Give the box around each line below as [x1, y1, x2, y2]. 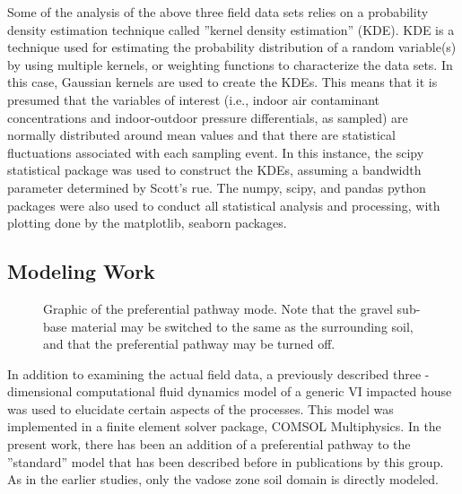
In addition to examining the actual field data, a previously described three [7, 364, 422, 383]
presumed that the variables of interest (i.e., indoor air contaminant [7, 90, 380, 108]
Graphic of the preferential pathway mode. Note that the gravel [43, 299, 393, 317]
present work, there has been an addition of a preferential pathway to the [7, 435, 411, 454]
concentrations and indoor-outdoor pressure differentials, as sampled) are [7, 108, 408, 126]
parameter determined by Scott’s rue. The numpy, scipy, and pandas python [7, 178, 426, 196]
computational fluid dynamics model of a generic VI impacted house [76, 382, 452, 401]
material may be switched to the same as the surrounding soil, [71, 316, 414, 335]
